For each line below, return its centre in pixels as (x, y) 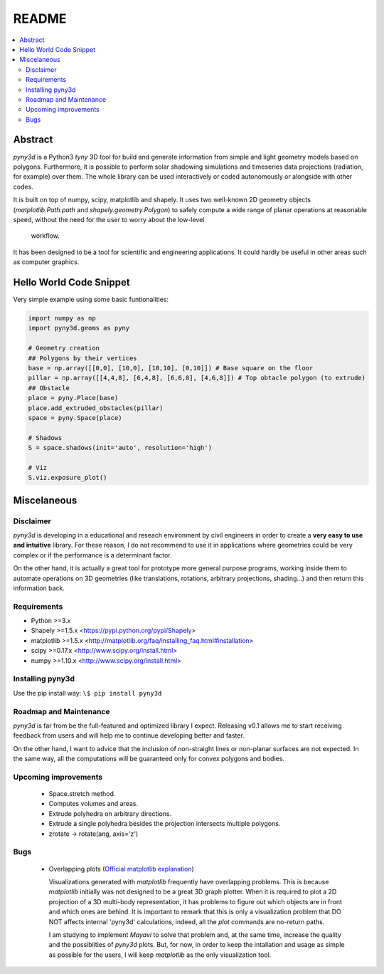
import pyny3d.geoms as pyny (79, 328)
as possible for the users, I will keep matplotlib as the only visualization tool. (160, 955)
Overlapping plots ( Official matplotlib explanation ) (122, 869)
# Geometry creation (64, 348)
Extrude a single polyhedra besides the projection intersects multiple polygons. (165, 824)
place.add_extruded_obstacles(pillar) (96, 408)
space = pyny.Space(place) (75, 418)
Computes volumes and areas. (94, 804)
